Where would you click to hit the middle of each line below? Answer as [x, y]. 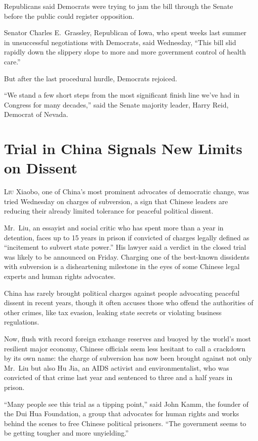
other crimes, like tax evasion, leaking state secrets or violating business [113, 312]
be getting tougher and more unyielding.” [66, 433]
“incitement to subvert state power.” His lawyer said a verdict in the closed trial [125, 247]
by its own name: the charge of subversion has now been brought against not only [128, 358]
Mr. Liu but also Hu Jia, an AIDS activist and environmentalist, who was [117, 367]
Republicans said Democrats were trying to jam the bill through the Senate [119, 6]
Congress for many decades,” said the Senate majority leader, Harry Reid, [116, 104]
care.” [12, 61]
